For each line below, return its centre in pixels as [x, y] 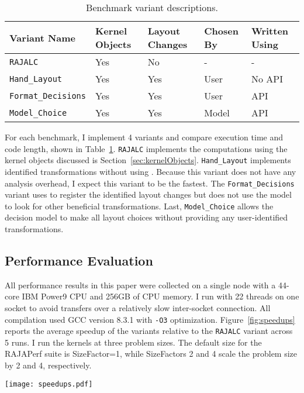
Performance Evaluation [79, 260]
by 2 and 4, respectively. [48, 365]
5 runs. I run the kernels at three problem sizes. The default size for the [133, 342]
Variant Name [43, 37]
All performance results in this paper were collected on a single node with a [140, 285]
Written [270, 31]
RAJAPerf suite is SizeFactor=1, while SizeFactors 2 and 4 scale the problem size [151, 354]
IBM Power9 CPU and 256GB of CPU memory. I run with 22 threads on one [160, 296]
